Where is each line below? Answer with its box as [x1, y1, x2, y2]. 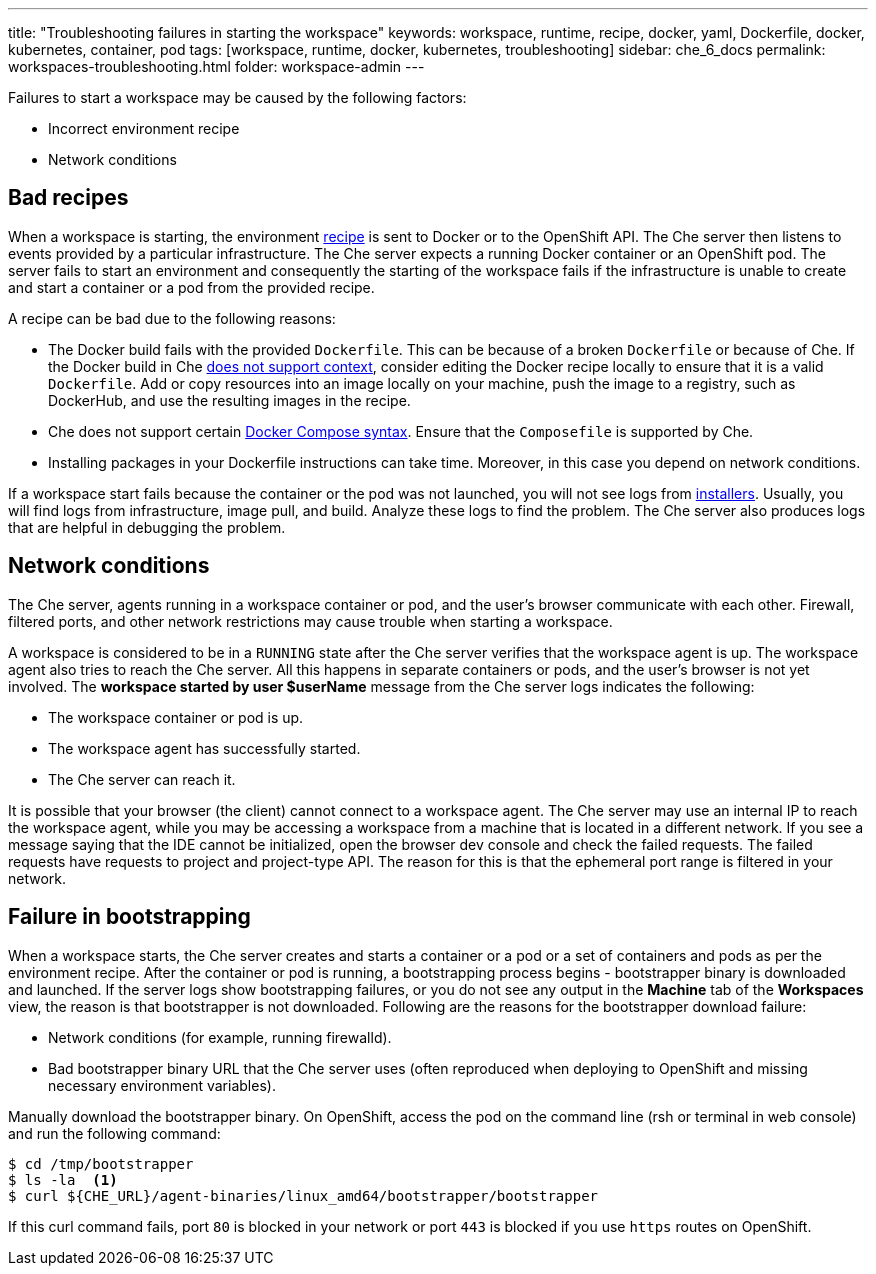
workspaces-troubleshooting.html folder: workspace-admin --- [8, 58, 425, 75]
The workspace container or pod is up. [48, 708, 304, 726]
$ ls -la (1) [8, 1171, 118, 1188]
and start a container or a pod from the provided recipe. [8, 278, 375, 296]
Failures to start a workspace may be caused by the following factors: [8, 89, 467, 106]
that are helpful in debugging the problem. [8, 518, 286, 536]
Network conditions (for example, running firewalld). [48, 1028, 392, 1046]
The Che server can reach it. [48, 770, 236, 788]
